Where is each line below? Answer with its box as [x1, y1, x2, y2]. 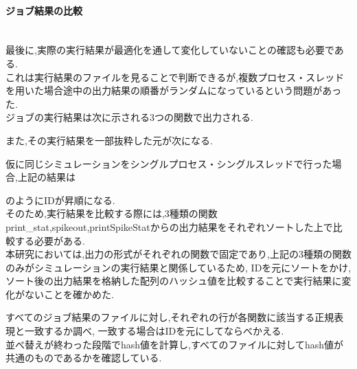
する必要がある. [14, 233, 85, 247]
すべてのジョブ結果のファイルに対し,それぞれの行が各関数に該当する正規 [5, 310, 334, 324]
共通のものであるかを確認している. [5, 350, 162, 365]
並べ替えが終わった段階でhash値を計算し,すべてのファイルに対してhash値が [5, 337, 344, 351]
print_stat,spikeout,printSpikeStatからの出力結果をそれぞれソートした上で [5, 219, 333, 234]
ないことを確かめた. [24, 287, 114, 301]
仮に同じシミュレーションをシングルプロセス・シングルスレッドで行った [5, 156, 332, 170]
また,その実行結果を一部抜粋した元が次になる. [5, 133, 213, 147]
